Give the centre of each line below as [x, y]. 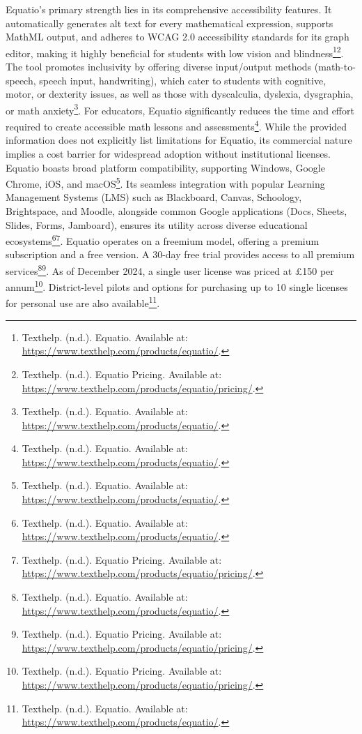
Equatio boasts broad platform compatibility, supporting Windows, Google [165, 167]
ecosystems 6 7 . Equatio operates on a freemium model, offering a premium [163, 240]
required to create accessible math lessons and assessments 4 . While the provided [176, 125]
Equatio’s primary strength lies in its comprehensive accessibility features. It [169, 9]
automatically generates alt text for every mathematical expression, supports [170, 23]
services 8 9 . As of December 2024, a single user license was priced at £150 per [170, 269]
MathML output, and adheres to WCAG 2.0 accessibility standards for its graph [178, 37]
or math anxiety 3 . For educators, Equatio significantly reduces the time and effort [180, 109]
